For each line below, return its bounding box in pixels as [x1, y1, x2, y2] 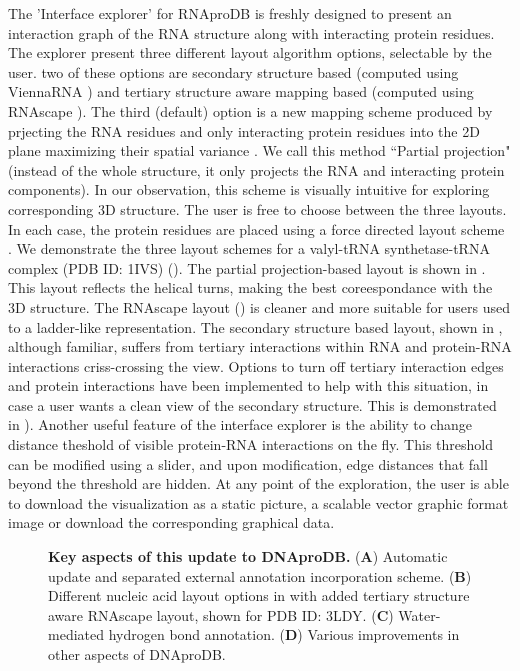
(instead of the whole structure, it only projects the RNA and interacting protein [8, 159, 505, 180]
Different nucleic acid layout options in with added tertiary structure [48, 585, 470, 606]
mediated [48, 624, 104, 645]
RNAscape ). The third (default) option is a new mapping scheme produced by [8, 100, 493, 121]
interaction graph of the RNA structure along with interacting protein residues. [8, 22, 495, 43]
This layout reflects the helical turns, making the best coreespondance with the [8, 277, 493, 298]
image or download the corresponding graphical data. [8, 512, 335, 533]
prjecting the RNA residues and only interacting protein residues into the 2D [8, 120, 480, 141]
